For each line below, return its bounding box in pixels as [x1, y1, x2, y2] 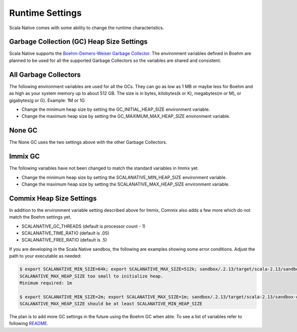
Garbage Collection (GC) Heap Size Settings [9, 38, 148, 46]
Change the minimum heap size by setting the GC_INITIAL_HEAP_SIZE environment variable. [21, 106, 210, 112]
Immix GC [9, 152, 40, 161]
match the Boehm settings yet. [9, 214, 72, 220]
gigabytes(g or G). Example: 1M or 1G [9, 97, 85, 103]
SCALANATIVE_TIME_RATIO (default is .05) [21, 230, 109, 236]
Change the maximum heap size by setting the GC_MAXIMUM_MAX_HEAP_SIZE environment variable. [21, 113, 230, 119]
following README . [9, 321, 49, 327]
